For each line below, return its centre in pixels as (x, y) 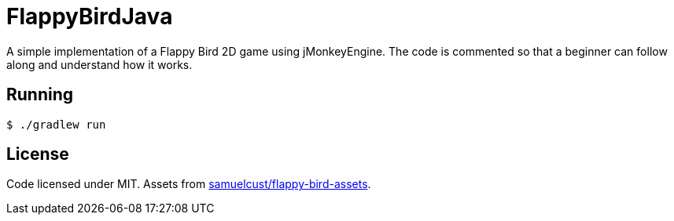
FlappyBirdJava (90, 16)
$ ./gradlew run (56, 124)
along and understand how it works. (99, 64)
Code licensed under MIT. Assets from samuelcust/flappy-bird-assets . (189, 184)
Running (40, 95)
